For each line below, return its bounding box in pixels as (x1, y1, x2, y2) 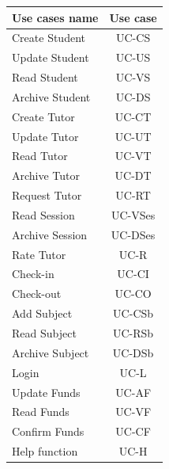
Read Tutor (12, 147, 68, 164)
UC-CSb (113, 305, 154, 322)
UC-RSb (113, 325, 154, 341)
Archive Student (12, 88, 91, 105)
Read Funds (12, 403, 69, 420)
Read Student (12, 69, 78, 86)
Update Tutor (12, 128, 79, 144)
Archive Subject (12, 344, 89, 360)
